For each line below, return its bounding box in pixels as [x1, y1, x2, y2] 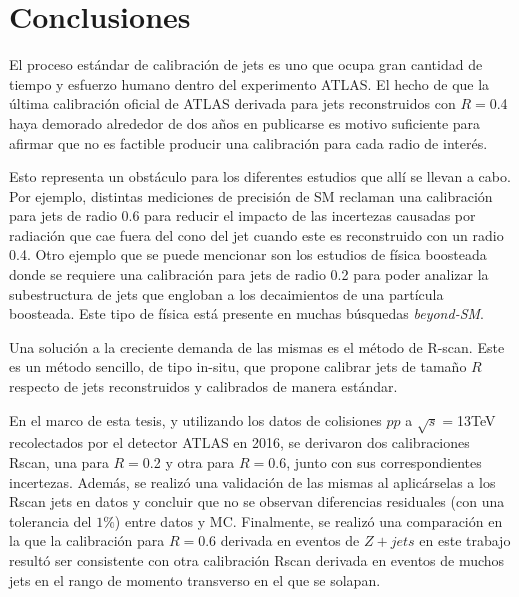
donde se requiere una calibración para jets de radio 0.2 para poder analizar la [9, 264, 489, 285]
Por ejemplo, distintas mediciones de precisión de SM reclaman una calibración [9, 185, 493, 206]
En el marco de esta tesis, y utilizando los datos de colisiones [9, 409, 382, 430]
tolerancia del [9, 510, 92, 531]
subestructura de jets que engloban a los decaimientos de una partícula [9, 283, 444, 304]
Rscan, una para [9, 451, 109, 472]
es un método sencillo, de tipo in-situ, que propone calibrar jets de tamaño [9, 356, 467, 377]
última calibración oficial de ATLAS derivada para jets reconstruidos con [9, 93, 456, 114]
